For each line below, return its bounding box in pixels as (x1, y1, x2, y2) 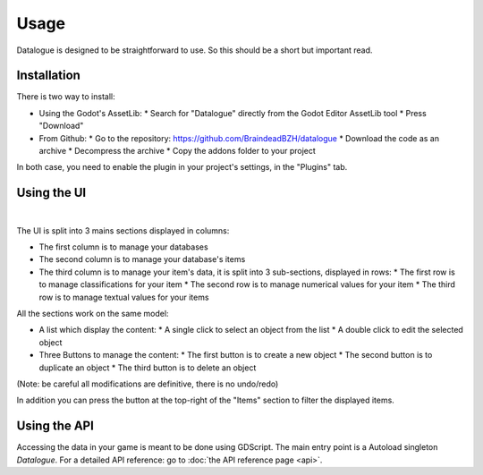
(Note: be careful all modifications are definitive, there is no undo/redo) (16, 378, 279, 389)
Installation (16, 68, 80, 83)
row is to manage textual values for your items (38, 292, 209, 302)
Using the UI (16, 185, 87, 200)
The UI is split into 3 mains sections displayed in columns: (16, 225, 230, 236)
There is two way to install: (16, 91, 115, 102)
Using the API (16, 419, 94, 434)
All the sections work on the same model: (16, 309, 169, 319)
